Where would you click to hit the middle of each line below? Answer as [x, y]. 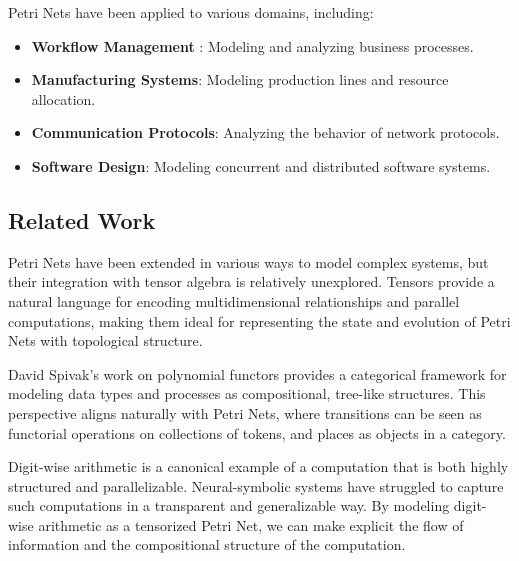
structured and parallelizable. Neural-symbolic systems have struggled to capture [256, 485]
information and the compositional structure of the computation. [207, 544]
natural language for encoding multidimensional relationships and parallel [234, 300]
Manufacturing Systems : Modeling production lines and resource [240, 79]
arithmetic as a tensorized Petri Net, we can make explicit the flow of [251, 524]
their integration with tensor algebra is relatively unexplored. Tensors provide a [251, 281]
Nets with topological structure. [105, 340]
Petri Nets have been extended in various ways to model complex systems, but [248, 261]
